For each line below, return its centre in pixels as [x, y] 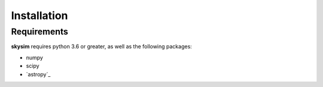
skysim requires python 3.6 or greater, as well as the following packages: [102, 46]
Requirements [40, 32]
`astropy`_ [38, 74]
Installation [39, 15]
